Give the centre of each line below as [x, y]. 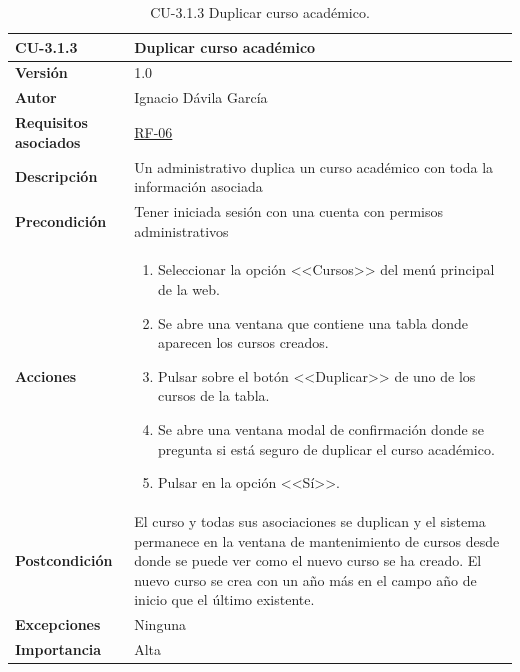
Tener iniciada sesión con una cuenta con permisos [288, 211]
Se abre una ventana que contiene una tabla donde [313, 322]
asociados [48, 141]
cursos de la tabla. [214, 395]
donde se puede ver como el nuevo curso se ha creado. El [308, 560]
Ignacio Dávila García [201, 97]
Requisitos [51, 122]
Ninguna [160, 624]
